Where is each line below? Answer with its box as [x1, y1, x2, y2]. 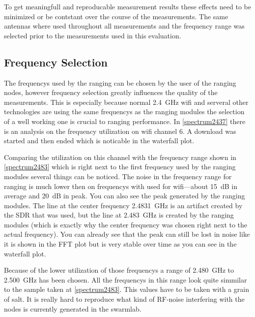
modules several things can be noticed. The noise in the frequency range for [4, 171, 232, 181]
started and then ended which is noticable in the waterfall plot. [4, 135, 195, 146]
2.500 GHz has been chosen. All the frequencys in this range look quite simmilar [4, 274, 247, 285]
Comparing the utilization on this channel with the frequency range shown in [4, 152, 236, 162]
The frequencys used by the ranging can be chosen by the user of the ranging [4, 77, 236, 88]
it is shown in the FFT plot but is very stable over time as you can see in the [4, 239, 237, 249]
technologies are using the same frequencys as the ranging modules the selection [4, 106, 245, 117]
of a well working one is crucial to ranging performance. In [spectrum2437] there [4, 116, 246, 126]
